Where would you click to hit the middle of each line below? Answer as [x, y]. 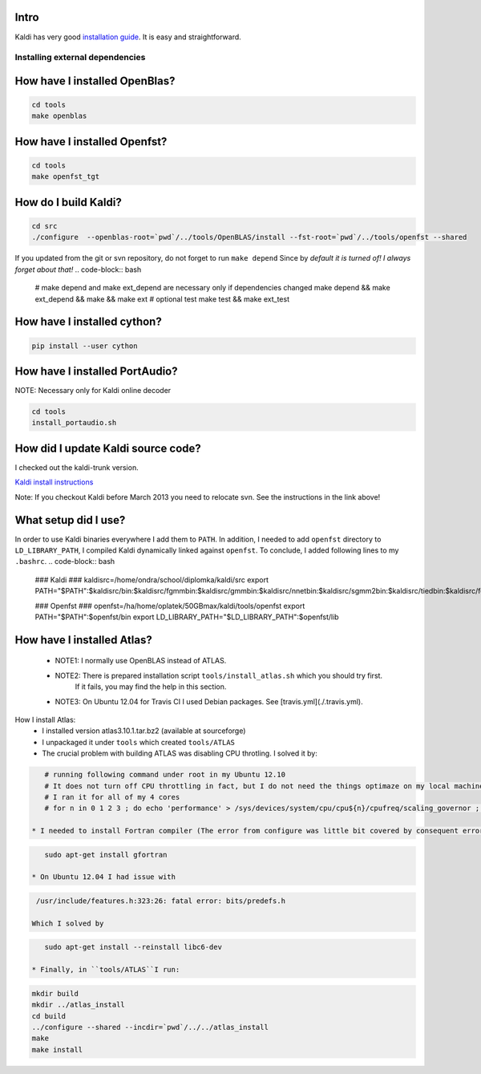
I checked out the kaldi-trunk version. [77, 467]
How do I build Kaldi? [68, 202]
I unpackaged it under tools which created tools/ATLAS [139, 742]
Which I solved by [68, 923]
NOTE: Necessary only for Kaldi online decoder [93, 391]
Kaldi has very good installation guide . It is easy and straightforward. [128, 37]
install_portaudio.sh [74, 423]
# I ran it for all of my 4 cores [112, 797]
